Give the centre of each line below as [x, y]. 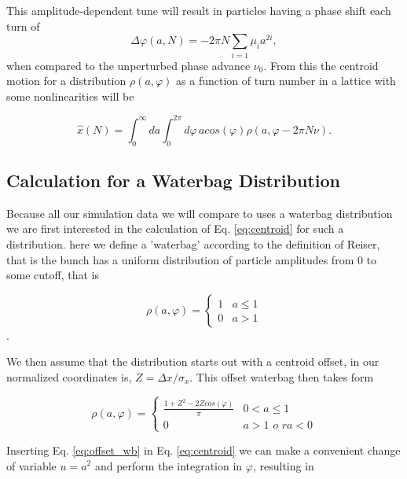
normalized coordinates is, [69, 377]
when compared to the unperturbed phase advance [128, 65]
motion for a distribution [66, 81]
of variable [31, 465]
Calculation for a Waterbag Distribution [173, 181]
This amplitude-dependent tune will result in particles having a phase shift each [199, 10]
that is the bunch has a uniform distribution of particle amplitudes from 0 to [192, 259]
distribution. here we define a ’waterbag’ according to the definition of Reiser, [193, 244]
